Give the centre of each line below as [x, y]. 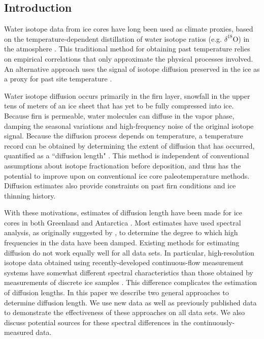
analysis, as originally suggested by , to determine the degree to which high [121, 232]
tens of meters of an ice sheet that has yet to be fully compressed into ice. [119, 106]
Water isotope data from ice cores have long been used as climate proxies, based [129, 29]
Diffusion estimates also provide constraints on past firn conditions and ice [120, 186]
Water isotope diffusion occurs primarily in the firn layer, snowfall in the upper [127, 95]
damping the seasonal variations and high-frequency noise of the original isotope [129, 125]
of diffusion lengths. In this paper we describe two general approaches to [117, 292]
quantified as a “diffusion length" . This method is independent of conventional [127, 156]
